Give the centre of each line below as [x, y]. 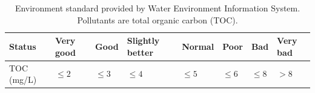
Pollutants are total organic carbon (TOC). [157, 19]
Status [23, 46]
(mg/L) [23, 79]
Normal [198, 46]
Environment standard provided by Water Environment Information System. [157, 8]
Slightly [143, 40]
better [140, 52]
